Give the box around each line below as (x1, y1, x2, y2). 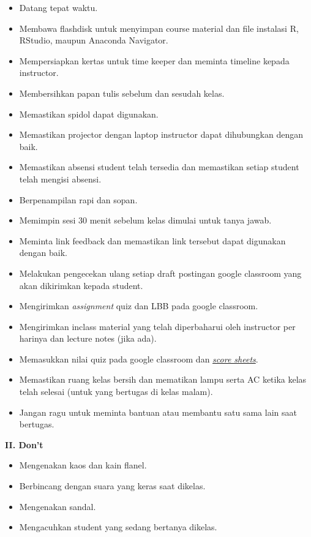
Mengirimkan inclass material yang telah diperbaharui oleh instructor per (19, 320, 296, 332)
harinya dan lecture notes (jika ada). (19, 332, 157, 345)
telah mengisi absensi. (19, 172, 102, 185)
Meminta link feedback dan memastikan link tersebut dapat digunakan (19, 234, 286, 247)
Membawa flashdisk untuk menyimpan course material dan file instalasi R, (19, 21, 299, 34)
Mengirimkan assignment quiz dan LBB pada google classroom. (19, 299, 258, 312)
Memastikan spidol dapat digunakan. (19, 107, 159, 120)
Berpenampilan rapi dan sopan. (19, 193, 138, 206)
